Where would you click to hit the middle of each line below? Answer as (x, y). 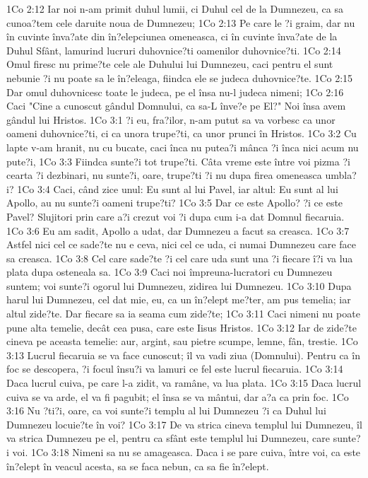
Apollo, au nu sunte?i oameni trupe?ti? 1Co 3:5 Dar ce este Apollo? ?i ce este (175, 203)
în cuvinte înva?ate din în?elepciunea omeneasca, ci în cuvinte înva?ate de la (172, 36)
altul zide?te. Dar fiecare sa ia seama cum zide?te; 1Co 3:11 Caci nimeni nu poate (183, 314)
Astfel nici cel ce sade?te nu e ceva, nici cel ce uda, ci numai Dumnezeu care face (181, 244)
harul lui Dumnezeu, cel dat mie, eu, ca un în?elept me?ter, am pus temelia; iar (179, 299)
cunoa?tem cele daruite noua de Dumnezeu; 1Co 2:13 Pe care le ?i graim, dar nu (181, 22)
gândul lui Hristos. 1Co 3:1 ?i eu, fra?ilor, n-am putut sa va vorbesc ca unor (171, 119)
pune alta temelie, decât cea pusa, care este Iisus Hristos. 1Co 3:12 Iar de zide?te (182, 327)
